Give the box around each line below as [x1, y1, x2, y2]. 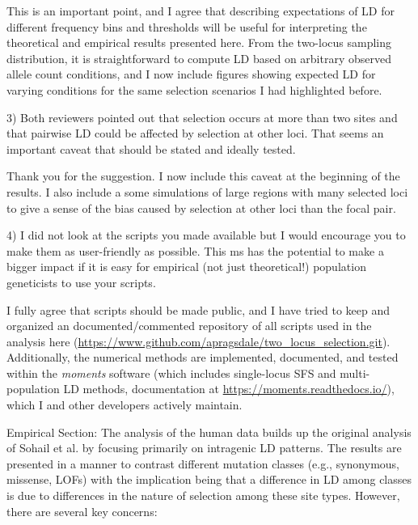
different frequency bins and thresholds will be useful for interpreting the [6, 18, 367, 35]
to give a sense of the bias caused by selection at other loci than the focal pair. [6, 199, 396, 216]
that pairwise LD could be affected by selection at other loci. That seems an [6, 125, 384, 142]
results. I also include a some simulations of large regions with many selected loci [6, 183, 408, 200]
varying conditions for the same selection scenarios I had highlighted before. [6, 81, 382, 98]
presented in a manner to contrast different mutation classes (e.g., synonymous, [6, 455, 399, 472]
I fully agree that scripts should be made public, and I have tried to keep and [6, 301, 391, 318]
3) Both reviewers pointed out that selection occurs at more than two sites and [6, 108, 398, 125]
